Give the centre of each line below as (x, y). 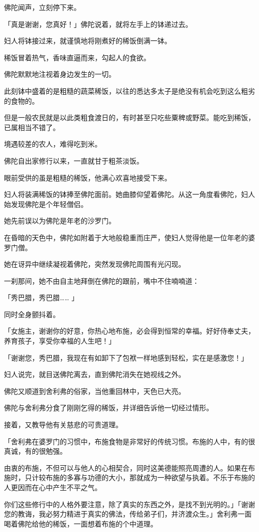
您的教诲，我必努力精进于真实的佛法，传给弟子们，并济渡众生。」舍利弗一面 (128, 514)
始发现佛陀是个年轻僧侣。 (46, 204)
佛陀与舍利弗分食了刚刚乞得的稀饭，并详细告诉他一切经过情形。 (109, 408)
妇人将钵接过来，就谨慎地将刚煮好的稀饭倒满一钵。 (88, 41)
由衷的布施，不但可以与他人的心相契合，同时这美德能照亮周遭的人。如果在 (126, 467)
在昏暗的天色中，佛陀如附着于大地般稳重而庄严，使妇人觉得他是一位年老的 (126, 237)
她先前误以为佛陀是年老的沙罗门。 (60, 221)
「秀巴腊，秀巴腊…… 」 (41, 297)
